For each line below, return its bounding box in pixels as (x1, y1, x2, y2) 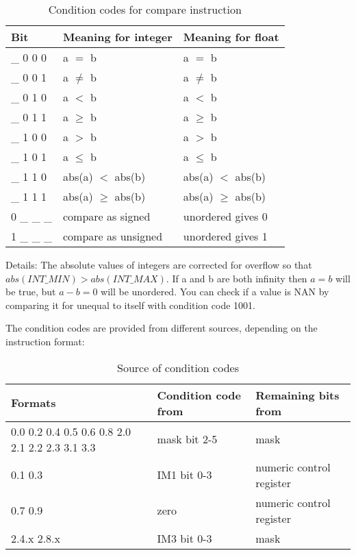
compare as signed (62, 208, 151, 224)
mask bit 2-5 (157, 431, 218, 447)
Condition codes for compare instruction (48, 1, 242, 17)
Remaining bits (255, 386, 340, 403)
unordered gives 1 (183, 228, 268, 244)
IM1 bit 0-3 (157, 467, 212, 483)
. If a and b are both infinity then (166, 271, 307, 285)
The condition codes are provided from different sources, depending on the (5, 321, 318, 335)
